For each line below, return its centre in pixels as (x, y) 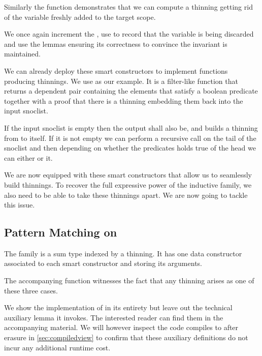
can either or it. (28, 157)
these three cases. (31, 290)
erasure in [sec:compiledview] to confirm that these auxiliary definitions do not (126, 337)
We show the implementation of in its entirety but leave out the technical (118, 307)
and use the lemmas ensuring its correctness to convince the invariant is (116, 43)
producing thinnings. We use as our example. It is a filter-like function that (121, 81)
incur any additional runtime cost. (57, 347)
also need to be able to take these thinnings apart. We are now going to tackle (126, 195)
